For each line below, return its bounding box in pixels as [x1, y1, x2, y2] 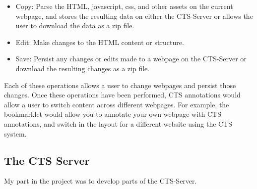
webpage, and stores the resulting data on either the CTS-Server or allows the [15, 10, 253, 21]
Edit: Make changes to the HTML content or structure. [15, 37, 184, 47]
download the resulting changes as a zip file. [15, 63, 150, 73]
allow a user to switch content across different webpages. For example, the [4, 99, 229, 109]
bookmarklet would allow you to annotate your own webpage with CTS [4, 109, 221, 119]
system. [4, 128, 27, 139]
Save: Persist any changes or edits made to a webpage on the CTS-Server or [15, 53, 247, 64]
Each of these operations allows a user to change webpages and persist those [4, 80, 236, 90]
